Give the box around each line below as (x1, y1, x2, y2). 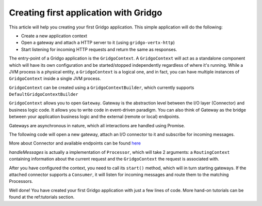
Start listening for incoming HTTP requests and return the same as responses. (21, 46, 177, 52)
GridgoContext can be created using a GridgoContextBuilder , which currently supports (9, 85, 194, 90)
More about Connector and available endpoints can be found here (9, 140, 141, 146)
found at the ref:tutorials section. (9, 194, 75, 200)
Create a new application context (21, 33, 87, 39)
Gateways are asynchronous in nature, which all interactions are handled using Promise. (9, 122, 185, 128)
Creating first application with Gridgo (9, 7, 163, 18)
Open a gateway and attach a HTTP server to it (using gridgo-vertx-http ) (21, 40, 175, 45)
